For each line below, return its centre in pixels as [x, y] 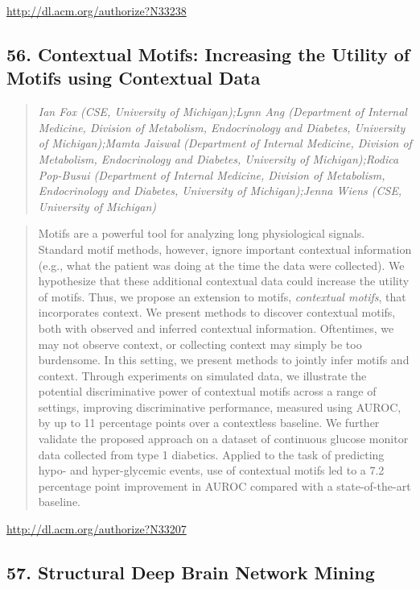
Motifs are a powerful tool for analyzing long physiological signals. [202, 233]
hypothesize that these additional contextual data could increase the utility [224, 281]
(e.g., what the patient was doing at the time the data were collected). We [221, 265]
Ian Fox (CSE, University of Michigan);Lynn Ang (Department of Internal [222, 112]
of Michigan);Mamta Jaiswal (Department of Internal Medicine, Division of [225, 143]
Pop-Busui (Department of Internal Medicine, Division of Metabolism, [212, 174]
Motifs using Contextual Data [134, 78]
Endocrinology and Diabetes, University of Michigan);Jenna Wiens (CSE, [220, 191]
